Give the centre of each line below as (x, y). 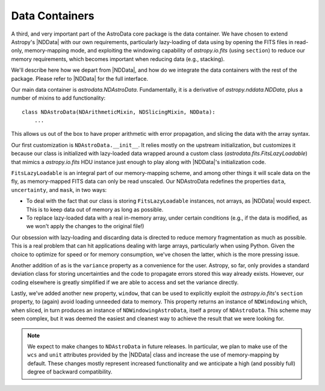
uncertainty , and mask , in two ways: (59, 189)
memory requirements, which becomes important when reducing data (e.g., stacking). (118, 59)
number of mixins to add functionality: (58, 98)
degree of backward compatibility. (70, 372)
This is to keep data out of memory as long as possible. (95, 209)
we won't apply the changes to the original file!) (85, 226)
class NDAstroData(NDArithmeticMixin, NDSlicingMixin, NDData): (119, 112)
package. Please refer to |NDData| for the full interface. (80, 78)
